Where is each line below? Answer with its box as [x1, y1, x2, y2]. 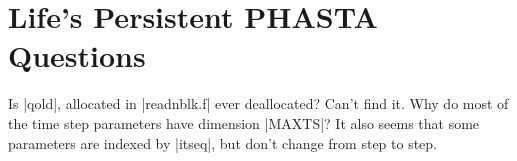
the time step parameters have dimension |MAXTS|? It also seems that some [8, 112, 480, 133]
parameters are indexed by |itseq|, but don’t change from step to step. [8, 132, 438, 153]
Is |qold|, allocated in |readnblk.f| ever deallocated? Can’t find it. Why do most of [8, 93, 509, 114]
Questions [8, 35, 146, 76]
